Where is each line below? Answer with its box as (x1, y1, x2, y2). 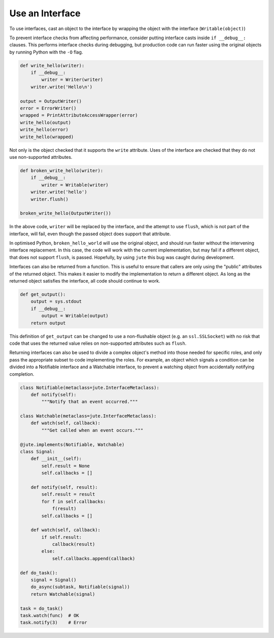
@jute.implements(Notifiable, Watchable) (20, 441, 125, 448)
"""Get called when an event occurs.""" (41, 427, 144, 433)
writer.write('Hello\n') (30, 84, 93, 90)
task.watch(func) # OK (20, 613, 80, 618)
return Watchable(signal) (30, 591, 95, 597)
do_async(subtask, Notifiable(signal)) (30, 584, 130, 590)
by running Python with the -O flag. (9, 49, 83, 55)
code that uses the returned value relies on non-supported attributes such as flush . (9, 340, 187, 346)
